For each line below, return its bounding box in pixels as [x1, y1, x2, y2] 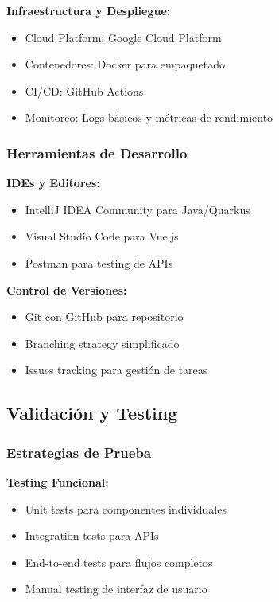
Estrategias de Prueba [6, 442, 152, 462]
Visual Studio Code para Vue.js [25, 228, 179, 244]
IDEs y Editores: [6, 174, 100, 191]
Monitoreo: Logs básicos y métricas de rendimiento [25, 109, 273, 126]
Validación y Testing [6, 401, 178, 425]
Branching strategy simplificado [25, 334, 180, 351]
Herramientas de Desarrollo [6, 143, 188, 162]
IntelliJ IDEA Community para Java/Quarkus [25, 201, 250, 217]
